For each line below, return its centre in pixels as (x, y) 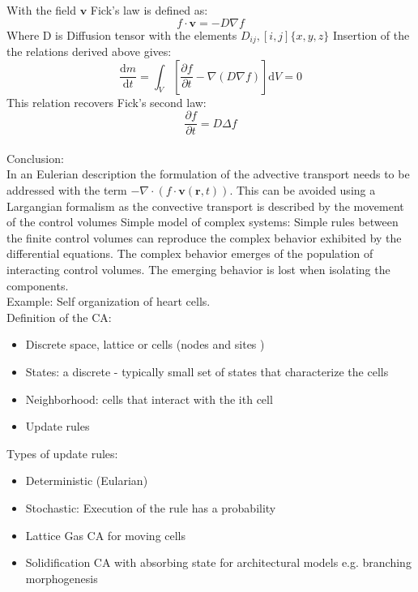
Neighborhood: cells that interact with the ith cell (149, 399)
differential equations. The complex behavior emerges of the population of (190, 253)
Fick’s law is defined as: (149, 10)
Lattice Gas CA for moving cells (106, 535)
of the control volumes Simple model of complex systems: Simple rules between (203, 222)
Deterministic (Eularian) (87, 480)
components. (38, 285)
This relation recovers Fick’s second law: (107, 102)
